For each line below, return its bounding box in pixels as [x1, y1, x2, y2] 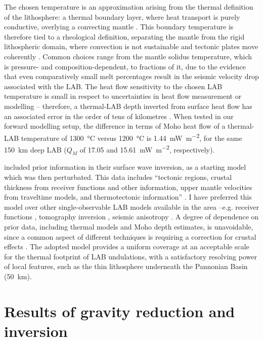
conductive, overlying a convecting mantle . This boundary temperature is [4, 21, 234, 32]
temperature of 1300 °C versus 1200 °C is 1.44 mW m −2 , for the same [21, 131, 242, 143]
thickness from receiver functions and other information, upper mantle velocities [4, 181, 252, 192]
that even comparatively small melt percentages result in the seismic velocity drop [4, 71, 259, 82]
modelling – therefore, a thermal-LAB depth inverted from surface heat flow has [4, 100, 252, 111]
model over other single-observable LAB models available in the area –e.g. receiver [4, 201, 259, 212]
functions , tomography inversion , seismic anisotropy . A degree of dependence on [4, 211, 259, 222]
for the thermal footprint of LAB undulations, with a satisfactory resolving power [4, 251, 257, 261]
